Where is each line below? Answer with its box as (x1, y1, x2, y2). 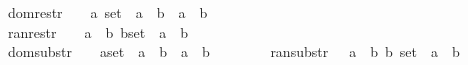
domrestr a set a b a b (8, 2, 208, 22)
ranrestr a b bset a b (8, 21, 188, 42)
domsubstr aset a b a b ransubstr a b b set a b (8, 41, 460, 62)
